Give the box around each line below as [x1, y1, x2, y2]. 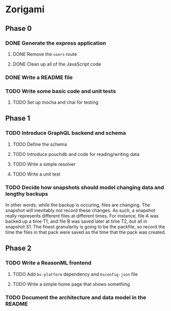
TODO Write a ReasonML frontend [5, 259, 92, 266]
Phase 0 [5, 24, 32, 33]
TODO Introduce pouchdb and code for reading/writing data [12, 151, 140, 157]
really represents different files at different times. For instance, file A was [5, 213, 159, 219]
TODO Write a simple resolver [12, 161, 76, 167]
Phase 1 [5, 114, 31, 123]
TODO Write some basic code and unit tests [5, 87, 116, 94]
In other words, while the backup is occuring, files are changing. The [5, 202, 150, 208]
